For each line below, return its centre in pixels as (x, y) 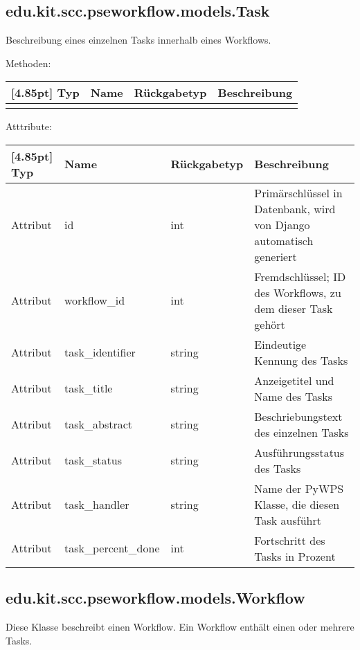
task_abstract (99, 424)
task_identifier (100, 352)
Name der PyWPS (299, 488)
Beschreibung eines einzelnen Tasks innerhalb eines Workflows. (138, 40)
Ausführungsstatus (299, 452)
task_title (89, 388)
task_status (93, 460)
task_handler (97, 504)
